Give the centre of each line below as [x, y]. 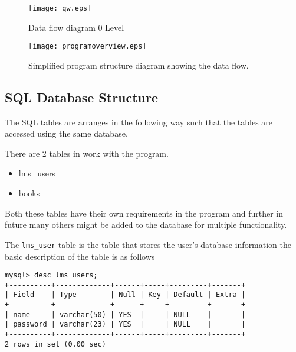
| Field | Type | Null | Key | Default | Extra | [125, 295]
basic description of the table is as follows [80, 256]
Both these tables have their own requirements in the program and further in [144, 213]
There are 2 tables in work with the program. [87, 153]
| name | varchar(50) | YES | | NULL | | [125, 314]
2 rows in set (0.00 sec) [55, 344]
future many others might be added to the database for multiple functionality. [146, 225]
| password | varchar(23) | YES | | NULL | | [125, 324]
